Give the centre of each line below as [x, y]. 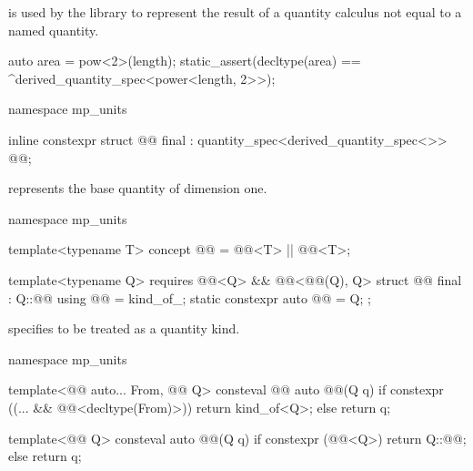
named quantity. [54, 30]
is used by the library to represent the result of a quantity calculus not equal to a [235, 12]
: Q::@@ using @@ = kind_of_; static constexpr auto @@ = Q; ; [190, 297]
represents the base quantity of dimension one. [138, 188]
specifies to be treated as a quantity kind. [124, 328]
